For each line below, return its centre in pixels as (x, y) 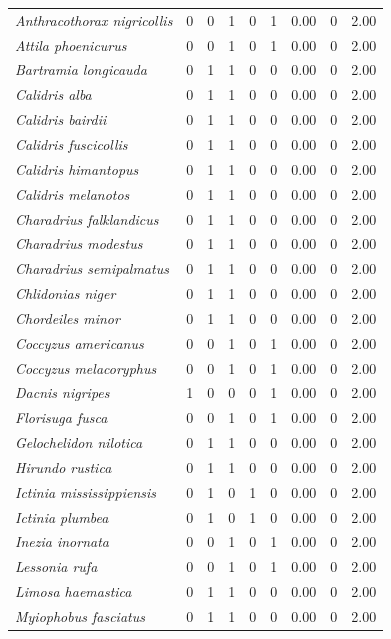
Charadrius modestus (79, 243)
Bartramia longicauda (81, 69)
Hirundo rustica (63, 466)
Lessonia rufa (56, 566)
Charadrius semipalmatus (92, 268)
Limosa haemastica (73, 591)
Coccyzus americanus (79, 342)
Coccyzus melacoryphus (86, 367)
